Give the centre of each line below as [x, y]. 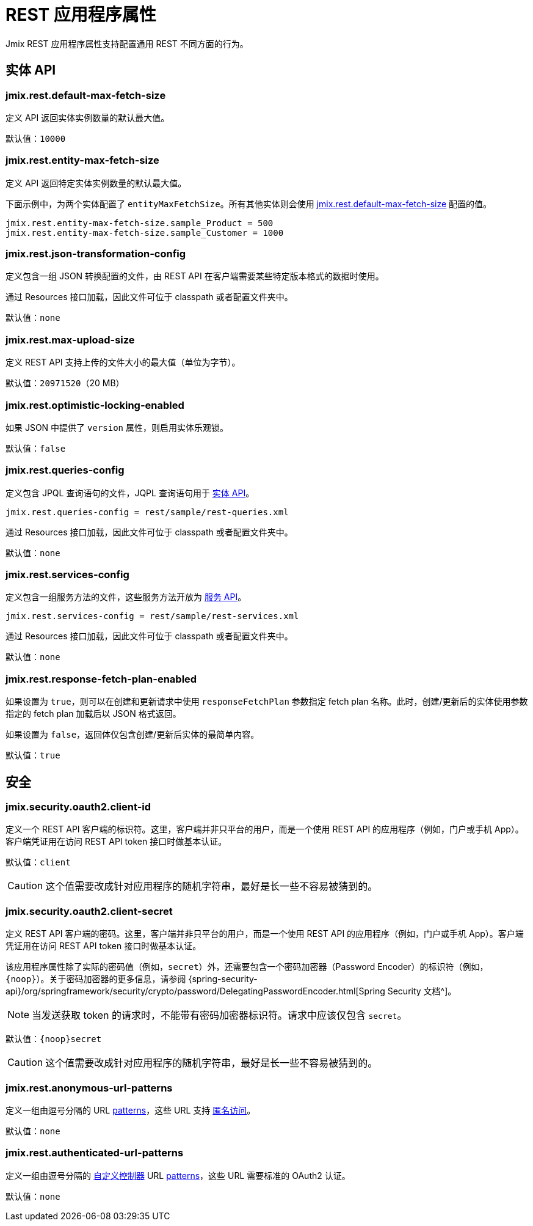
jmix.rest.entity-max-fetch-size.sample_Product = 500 [140, 223]
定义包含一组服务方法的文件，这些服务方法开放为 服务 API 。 [126, 597]
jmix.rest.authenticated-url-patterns [95, 1153]
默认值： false [36, 448]
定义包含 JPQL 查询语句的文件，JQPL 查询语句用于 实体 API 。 [130, 493]
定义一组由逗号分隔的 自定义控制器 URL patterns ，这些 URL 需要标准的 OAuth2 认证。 [178, 1175]
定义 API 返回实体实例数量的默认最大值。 [88, 117]
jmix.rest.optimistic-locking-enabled [95, 405]
